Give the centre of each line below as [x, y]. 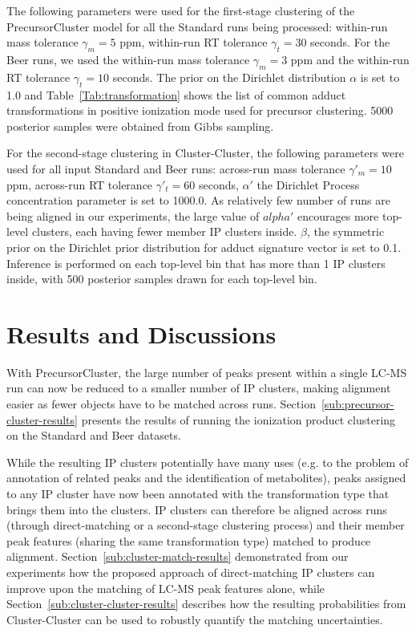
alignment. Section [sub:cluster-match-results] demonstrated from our [178, 556]
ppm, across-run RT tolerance [80, 184]
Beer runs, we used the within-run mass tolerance [128, 59]
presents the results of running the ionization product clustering [238, 419]
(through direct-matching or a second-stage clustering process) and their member [206, 525]
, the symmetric [345, 231]
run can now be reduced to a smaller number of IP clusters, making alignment [199, 388]
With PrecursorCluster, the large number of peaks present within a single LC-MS [207, 372]
